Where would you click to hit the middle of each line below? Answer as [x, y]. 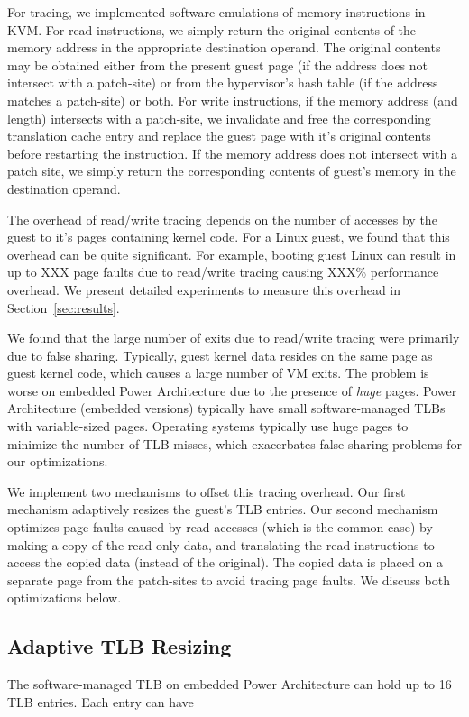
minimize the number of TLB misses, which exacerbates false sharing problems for [234, 443]
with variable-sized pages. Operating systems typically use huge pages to [208, 426]
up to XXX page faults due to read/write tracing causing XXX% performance [223, 272]
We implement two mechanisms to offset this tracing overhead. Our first [207, 491]
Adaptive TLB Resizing [120, 646]
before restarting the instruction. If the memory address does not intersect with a [232, 153]
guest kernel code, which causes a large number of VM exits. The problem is [218, 373]
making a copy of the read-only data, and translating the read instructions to [221, 544]
